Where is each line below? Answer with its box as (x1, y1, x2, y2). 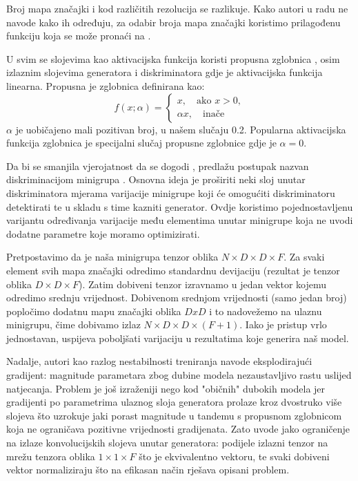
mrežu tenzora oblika (6, 449, 95, 463)
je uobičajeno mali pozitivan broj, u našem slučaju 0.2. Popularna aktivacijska (15, 122, 346, 136)
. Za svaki (284, 249, 325, 264)
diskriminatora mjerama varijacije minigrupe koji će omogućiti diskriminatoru (6, 185, 335, 200)
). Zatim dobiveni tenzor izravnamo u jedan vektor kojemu (78, 276, 327, 291)
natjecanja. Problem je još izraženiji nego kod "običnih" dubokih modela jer (6, 381, 326, 395)
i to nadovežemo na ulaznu (209, 303, 322, 318)
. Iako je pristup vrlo (239, 317, 327, 332)
